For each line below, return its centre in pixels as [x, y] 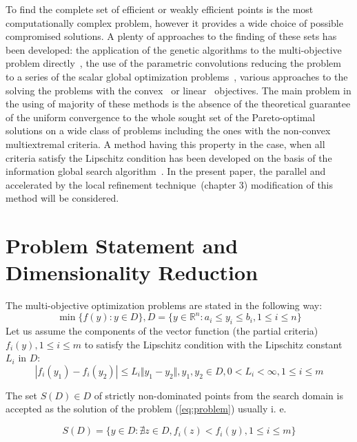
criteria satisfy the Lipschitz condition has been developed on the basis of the [169, 157]
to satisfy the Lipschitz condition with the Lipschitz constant [213, 344]
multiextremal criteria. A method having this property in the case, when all [165, 144]
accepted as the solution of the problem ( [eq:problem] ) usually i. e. [146, 409]
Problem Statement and [122, 245]
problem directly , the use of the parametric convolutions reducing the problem [173, 63]
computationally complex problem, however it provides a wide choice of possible [174, 22]
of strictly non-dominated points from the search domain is [218, 395]
